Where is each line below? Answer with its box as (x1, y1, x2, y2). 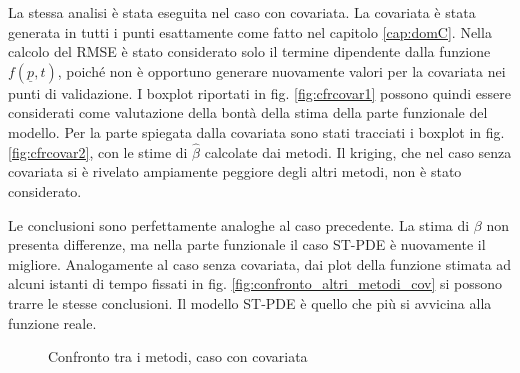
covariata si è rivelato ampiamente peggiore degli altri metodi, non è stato (8, 161, 462, 182)
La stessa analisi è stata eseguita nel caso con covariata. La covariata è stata (8, 2, 476, 22)
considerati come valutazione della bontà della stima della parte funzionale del (8, 102, 488, 123)
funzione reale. (8, 312, 97, 333)
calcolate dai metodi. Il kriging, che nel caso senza (204, 141, 512, 162)
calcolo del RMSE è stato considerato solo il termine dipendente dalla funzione (8, 41, 491, 62)
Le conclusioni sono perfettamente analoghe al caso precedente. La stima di (8, 214, 470, 235)
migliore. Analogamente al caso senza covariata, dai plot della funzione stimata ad (8, 253, 512, 274)
